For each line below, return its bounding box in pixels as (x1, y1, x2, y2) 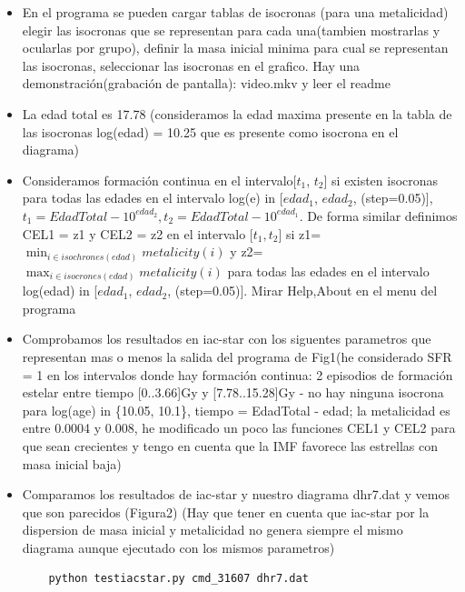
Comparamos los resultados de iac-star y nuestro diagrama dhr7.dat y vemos (22, 485, 450, 504)
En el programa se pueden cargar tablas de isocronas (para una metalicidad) (22, 3, 449, 21)
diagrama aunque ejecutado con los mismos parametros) (22, 537, 335, 557)
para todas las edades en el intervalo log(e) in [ (22, 188, 283, 207)
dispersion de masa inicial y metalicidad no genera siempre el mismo (22, 520, 403, 539)
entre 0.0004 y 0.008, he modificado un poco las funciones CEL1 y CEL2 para (22, 418, 456, 437)
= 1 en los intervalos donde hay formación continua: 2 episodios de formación (22, 365, 453, 384)
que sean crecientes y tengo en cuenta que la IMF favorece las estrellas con (22, 436, 438, 455)
